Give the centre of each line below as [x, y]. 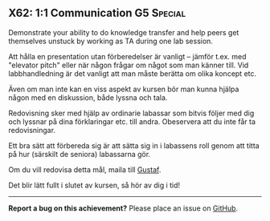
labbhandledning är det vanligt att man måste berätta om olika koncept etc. [133, 73]
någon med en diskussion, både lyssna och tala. [88, 97]
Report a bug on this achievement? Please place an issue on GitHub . [123, 208]
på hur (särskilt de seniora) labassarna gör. [80, 154]
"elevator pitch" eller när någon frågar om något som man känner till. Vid [129, 65]
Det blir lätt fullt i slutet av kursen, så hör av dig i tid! [94, 185]
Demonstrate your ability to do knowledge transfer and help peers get [124, 32]
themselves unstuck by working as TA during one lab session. [110, 41]
